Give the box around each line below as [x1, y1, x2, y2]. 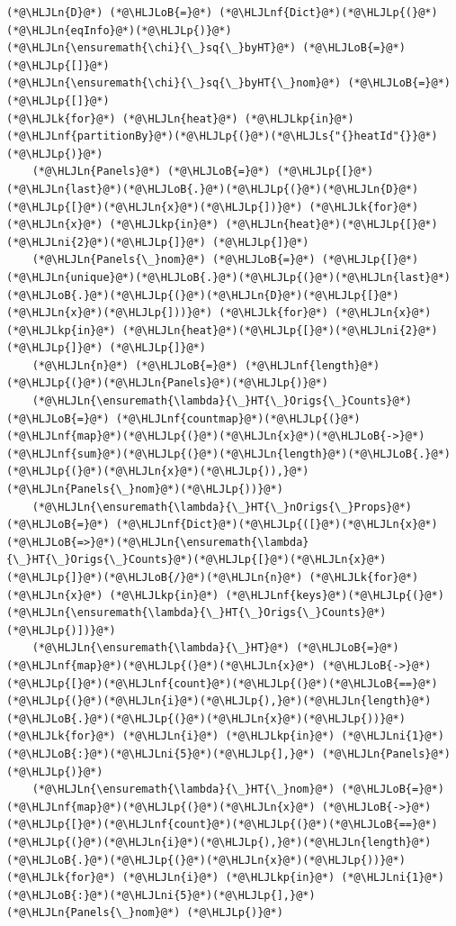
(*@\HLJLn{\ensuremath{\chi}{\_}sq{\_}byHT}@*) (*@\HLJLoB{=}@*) [6, 41, 406, 55]
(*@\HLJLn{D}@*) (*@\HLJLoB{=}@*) [6, 6, 213, 19]
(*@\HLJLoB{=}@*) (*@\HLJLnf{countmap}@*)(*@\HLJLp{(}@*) [6, 412, 361, 425]
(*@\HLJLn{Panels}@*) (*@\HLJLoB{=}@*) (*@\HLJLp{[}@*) [31, 165, 374, 178]
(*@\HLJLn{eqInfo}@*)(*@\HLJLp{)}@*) [6, 23, 232, 37]
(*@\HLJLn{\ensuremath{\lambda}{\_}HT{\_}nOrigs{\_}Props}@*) [31, 500, 413, 513]
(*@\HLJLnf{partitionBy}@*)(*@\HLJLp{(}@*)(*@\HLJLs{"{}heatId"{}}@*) [6, 130, 438, 143]
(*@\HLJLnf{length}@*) [244, 359, 380, 372]
